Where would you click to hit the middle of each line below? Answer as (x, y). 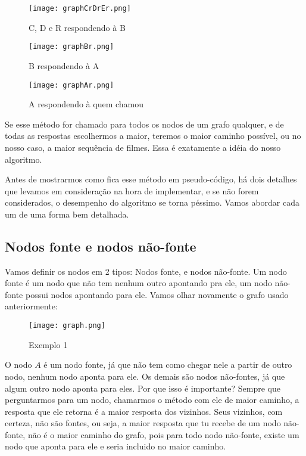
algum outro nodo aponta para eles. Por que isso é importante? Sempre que (143, 388)
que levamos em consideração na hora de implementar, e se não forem (132, 190)
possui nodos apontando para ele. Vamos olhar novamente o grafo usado (157, 294)
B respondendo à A (64, 65)
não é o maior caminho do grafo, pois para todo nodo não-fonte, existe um (163, 434)
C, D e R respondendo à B (77, 27)
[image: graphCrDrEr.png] (80, 8)
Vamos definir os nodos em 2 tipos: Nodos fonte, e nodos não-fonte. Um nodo (146, 271)
